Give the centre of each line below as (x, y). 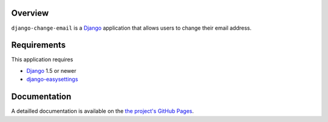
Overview (30, 13)
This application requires (42, 59)
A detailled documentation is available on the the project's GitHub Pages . (103, 111)
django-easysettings (52, 80)
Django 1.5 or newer (51, 70)
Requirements (39, 45)
